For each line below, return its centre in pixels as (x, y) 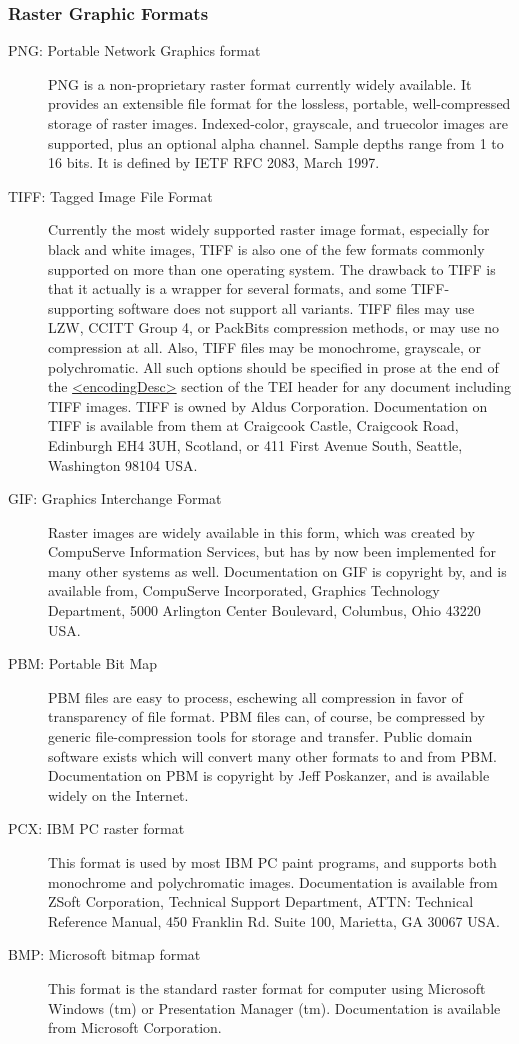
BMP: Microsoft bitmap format (104, 954)
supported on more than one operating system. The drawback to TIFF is (272, 268)
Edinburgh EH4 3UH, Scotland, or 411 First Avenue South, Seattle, (255, 444)
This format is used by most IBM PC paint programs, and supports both (272, 862)
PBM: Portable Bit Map (83, 663)
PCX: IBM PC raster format (96, 828)
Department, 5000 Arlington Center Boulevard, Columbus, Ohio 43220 (264, 610)
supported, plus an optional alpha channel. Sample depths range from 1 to (276, 142)
